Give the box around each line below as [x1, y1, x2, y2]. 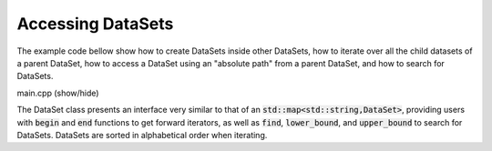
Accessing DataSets [16, 14, 174, 34]
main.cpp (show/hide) [16, 87, 99, 98]
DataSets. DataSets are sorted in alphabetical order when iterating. [16, 129, 268, 140]
